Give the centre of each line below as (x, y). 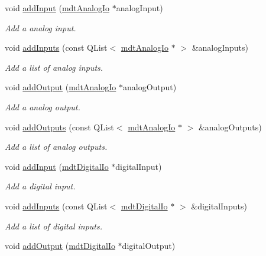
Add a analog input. (40, 27)
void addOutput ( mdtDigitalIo (60, 246)
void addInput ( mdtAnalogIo (57, 8)
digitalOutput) (149, 246)
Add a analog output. (43, 106)
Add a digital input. (40, 186)
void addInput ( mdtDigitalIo (57, 166)
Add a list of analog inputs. (54, 67)
